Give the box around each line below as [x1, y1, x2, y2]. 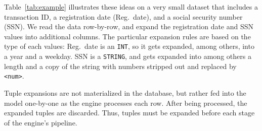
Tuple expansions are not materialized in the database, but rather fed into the [4, 87, 246, 98]
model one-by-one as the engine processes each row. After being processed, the [4, 97, 247, 108]
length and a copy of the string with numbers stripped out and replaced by [4, 60, 237, 71]
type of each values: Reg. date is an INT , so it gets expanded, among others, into [4, 41, 254, 51]
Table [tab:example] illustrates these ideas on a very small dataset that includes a [4, 2, 258, 12]
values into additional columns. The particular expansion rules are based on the [4, 31, 251, 41]
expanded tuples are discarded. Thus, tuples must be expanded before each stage [4, 107, 255, 118]
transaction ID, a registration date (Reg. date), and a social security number [4, 11, 243, 22]
